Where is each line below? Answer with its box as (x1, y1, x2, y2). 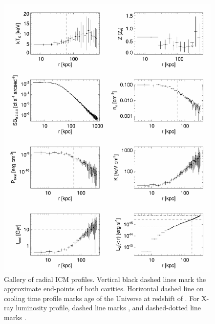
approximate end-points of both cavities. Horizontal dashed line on (4, 283, 204, 294)
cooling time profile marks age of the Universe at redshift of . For (4, 293, 199, 303)
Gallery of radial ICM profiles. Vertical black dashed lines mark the (4, 274, 206, 284)
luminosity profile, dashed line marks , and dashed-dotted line (16, 302, 201, 313)
